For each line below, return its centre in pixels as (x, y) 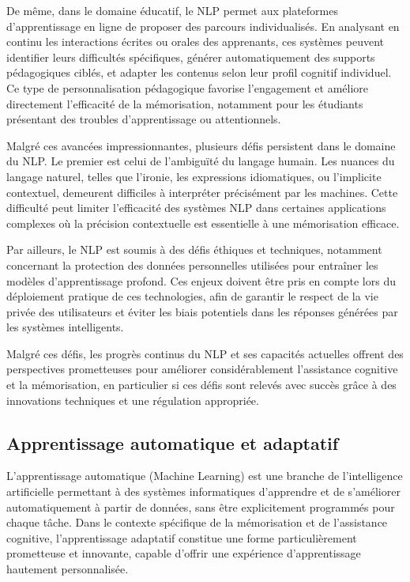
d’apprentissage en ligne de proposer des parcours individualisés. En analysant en (203, 26)
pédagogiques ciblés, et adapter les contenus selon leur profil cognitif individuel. (199, 72)
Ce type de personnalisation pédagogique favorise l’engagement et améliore (188, 87)
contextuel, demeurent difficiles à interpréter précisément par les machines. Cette (202, 192)
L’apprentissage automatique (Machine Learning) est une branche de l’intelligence (205, 476)
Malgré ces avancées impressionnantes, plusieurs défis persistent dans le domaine (201, 145)
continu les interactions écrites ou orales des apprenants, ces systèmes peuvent (196, 42)
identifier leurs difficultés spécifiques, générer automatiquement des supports (191, 57)
